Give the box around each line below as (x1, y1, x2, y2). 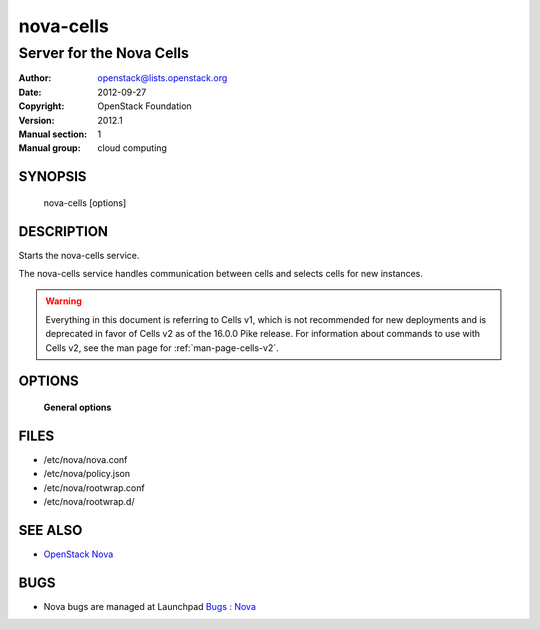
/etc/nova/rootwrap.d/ (43, 496, 135, 508)
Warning (45, 295, 82, 307)
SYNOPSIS (18, 168, 87, 185)
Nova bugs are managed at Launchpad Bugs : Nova (43, 600, 257, 612)
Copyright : (18, 100, 65, 112)
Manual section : (18, 128, 88, 140)
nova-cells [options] (43, 196, 127, 209)
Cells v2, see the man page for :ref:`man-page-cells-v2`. (45, 341, 279, 354)
